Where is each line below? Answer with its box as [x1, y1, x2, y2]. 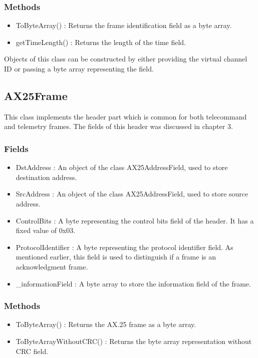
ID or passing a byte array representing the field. [4, 63, 154, 73]
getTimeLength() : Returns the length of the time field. [16, 36, 186, 47]
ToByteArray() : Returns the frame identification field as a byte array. [16, 20, 232, 30]
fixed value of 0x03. [16, 225, 76, 235]
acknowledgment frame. [16, 261, 88, 271]
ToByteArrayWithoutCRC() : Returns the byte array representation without [16, 335, 252, 346]
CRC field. [16, 345, 49, 356]
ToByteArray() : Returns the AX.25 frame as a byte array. [16, 319, 196, 329]
